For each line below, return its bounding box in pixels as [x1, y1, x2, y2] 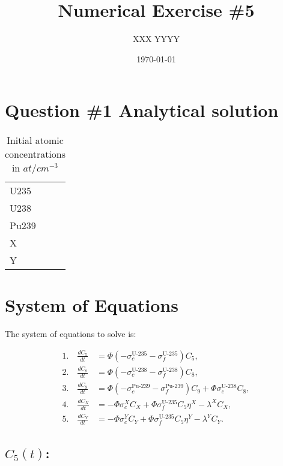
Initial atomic [7, 133, 64, 148]
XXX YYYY [132, 32, 180, 45]
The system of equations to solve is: [5, 327, 136, 340]
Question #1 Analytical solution [5, 98, 279, 122]
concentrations [5, 147, 66, 161]
